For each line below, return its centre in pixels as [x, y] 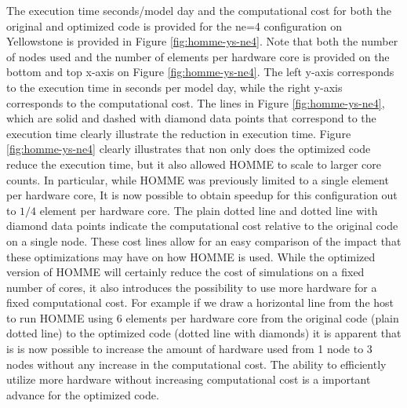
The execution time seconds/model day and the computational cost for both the [199, 10]
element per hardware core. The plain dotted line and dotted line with [209, 210]
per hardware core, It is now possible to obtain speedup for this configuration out [202, 195]
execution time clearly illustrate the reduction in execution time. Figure [179, 133]
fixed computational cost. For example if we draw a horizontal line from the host [200, 302]
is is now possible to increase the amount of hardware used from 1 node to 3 [189, 349]
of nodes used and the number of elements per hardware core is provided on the [198, 56]
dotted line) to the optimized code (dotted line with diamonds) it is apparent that [204, 333]
